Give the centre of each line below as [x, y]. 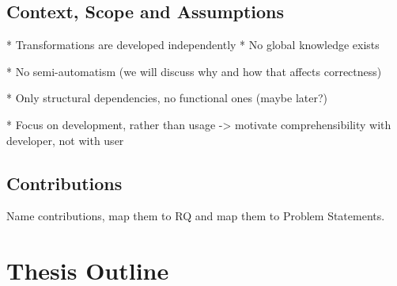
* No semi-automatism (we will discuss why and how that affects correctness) [194, 71]
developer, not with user [65, 140]
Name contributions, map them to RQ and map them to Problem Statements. [196, 216]
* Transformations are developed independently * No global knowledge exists [193, 45]
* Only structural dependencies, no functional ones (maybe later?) [167, 98]
